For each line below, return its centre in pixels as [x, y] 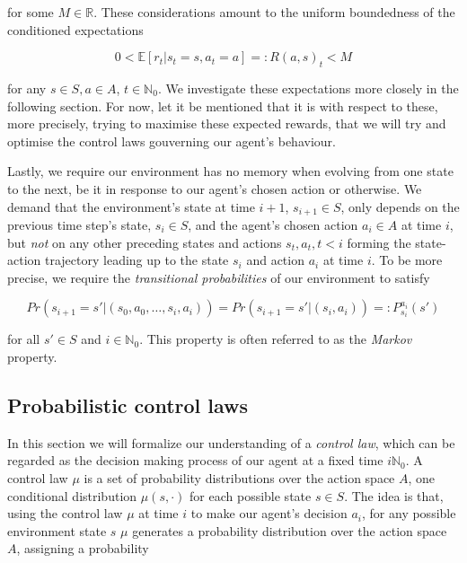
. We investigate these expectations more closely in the [308, 88]
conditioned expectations [75, 29]
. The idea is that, [394, 495]
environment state [57, 530]
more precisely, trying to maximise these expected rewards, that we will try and [227, 123]
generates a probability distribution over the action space [290, 530]
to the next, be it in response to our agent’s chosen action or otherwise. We [215, 188]
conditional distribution [72, 495]
